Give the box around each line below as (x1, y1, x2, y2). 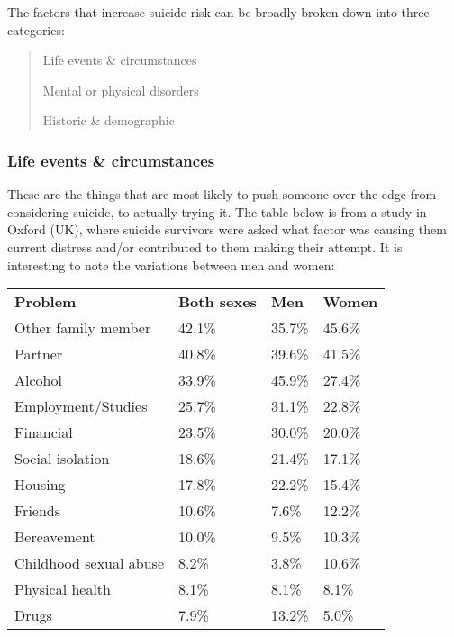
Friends (14, 500, 61, 522)
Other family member (14, 317, 151, 339)
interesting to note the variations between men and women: (7, 255, 335, 274)
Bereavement (14, 526, 95, 548)
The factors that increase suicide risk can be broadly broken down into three (7, 3, 430, 21)
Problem (14, 291, 77, 313)
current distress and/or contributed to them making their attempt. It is (7, 237, 403, 256)
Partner (14, 343, 63, 365)
